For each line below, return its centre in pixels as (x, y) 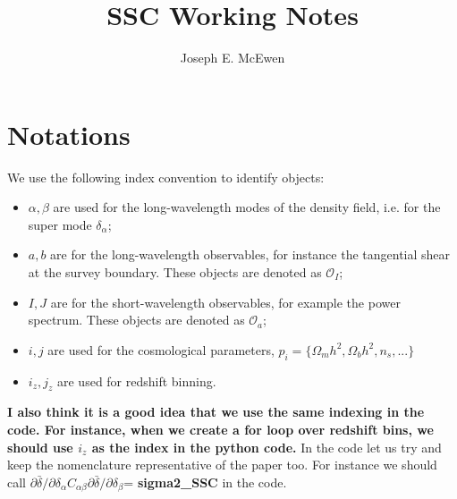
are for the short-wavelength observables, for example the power (225, 302)
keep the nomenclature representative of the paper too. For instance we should (222, 465)
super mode (60, 224)
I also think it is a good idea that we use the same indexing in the (216, 412)
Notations (69, 134)
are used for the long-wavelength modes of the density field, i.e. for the (247, 207)
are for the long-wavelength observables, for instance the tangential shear (250, 254)
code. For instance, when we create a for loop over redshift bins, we (220, 429)
